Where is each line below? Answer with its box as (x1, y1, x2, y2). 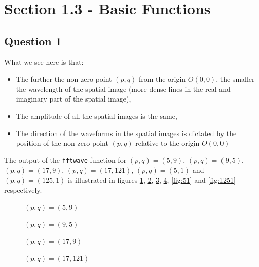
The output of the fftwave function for (4, 154, 127, 165)
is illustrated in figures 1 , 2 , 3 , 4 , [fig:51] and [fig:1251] (68, 174, 236, 185)
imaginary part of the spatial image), (16, 93, 131, 104)
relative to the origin (135, 138, 200, 148)
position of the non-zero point (16, 138, 108, 148)
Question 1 (4, 32, 62, 48)
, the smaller (216, 74, 255, 84)
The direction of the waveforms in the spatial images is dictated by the (16, 127, 237, 138)
